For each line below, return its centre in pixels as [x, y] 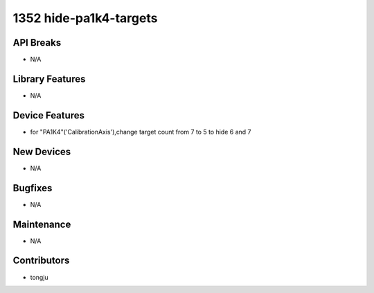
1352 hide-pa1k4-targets [85, 18]
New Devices [42, 151]
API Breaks [37, 43]
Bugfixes [33, 188]
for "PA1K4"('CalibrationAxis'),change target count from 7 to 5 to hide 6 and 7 [141, 132]
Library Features [49, 79]
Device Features [49, 115]
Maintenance [42, 224]
